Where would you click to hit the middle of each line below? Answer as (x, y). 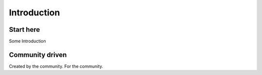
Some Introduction (27, 41)
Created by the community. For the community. (56, 66)
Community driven (38, 55)
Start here (25, 30)
